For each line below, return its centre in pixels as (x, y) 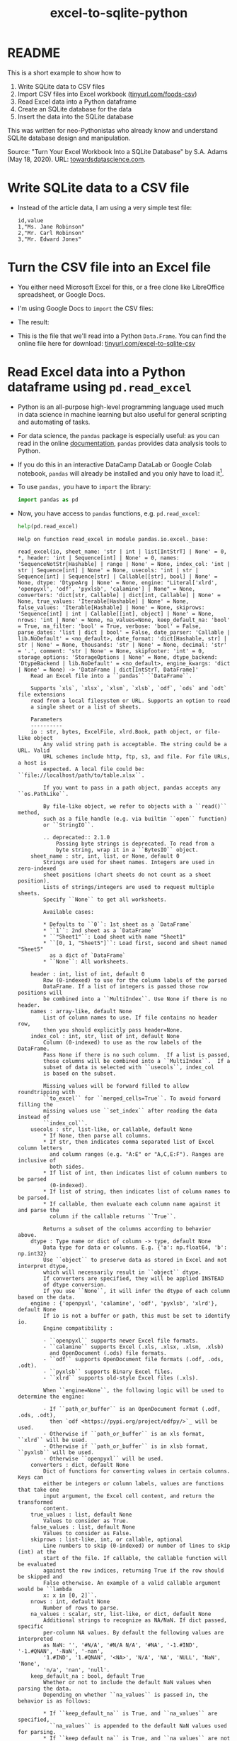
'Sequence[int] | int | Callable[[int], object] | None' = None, (116, 614)
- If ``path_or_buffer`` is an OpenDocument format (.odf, (132, 1409)
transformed (35, 1502)
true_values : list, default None (81, 1515)
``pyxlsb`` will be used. (56, 1453)
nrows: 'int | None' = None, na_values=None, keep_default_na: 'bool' (124, 620)
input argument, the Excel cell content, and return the (129, 1496)
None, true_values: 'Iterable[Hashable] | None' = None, (103, 601)
